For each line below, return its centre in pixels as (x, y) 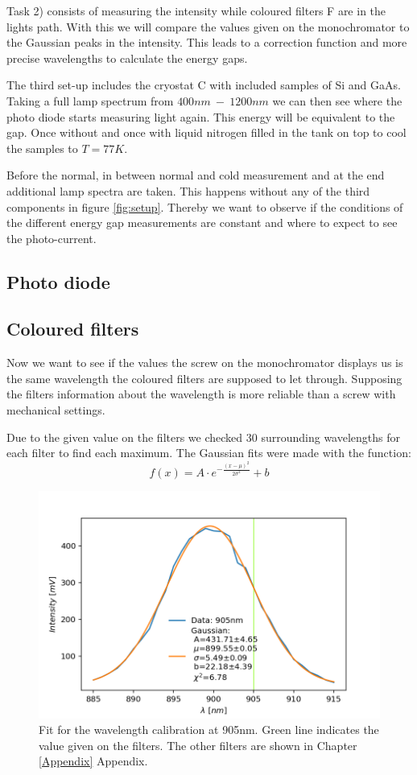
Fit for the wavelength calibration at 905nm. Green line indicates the (209, 730)
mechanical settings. (56, 410)
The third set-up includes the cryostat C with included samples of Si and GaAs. (204, 85)
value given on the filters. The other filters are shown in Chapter (198, 745)
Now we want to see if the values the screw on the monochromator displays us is (205, 363)
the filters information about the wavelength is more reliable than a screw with (201, 394)
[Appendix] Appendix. (93, 761)
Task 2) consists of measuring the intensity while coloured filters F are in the (196, 10)
